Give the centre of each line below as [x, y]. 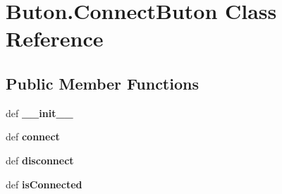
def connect [33, 137]
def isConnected [44, 184]
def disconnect [40, 160]
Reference [55, 38]
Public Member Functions [102, 83]
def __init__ [39, 113]
